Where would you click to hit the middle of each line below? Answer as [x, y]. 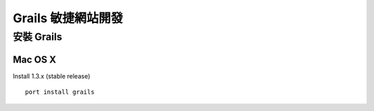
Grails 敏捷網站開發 [68, 18]
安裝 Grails [37, 37]
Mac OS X [35, 59]
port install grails [60, 92]
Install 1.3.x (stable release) [52, 76]
